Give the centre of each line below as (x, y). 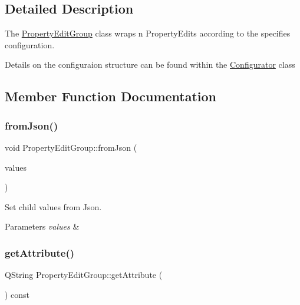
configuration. (30, 44)
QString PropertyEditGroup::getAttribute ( (84, 275)
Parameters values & (42, 226)
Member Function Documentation (111, 96)
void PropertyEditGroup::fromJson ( (71, 147)
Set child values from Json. (53, 206)
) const (17, 294)
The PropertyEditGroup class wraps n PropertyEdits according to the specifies (148, 33)
